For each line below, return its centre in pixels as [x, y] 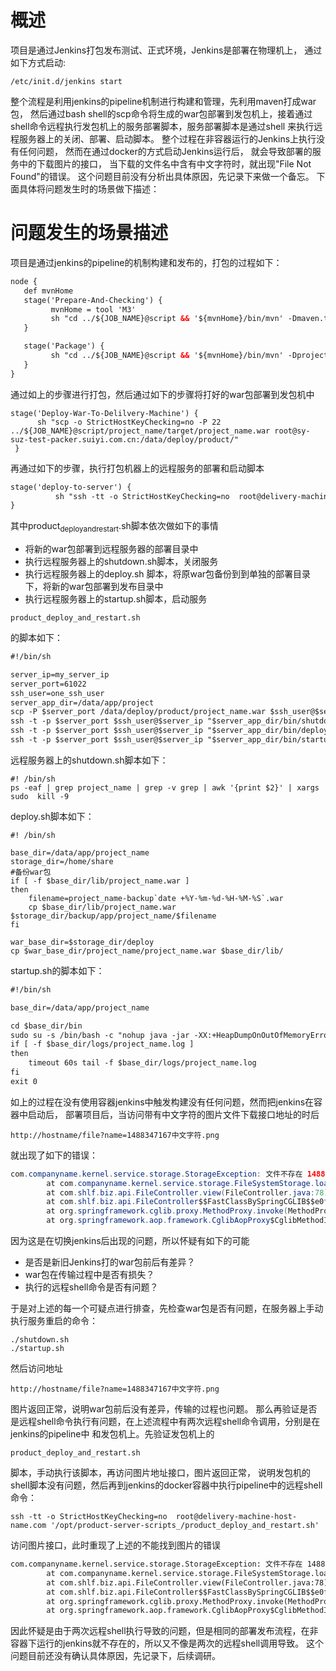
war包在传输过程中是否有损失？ [89, 1275]
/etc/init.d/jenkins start [66, 81]
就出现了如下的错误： [54, 1155]
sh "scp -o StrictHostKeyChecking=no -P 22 [129, 422]
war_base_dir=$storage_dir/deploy [82, 942]
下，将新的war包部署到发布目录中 [94, 587]
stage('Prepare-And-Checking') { [93, 300]
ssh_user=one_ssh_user [57, 693]
